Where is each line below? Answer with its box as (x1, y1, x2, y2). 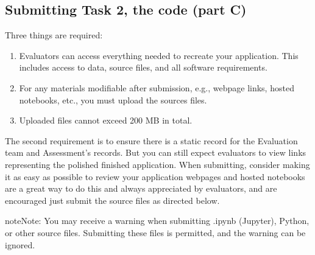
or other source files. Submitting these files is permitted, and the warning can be (5, 226, 306, 239)
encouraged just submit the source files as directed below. (5, 194, 220, 206)
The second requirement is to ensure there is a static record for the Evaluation (5, 134, 298, 147)
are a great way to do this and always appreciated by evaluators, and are (5, 182, 277, 195)
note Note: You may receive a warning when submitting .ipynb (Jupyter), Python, (5, 214, 310, 227)
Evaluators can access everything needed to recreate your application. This (19, 49, 299, 61)
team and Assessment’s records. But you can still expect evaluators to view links (5, 146, 306, 159)
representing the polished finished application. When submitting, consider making (5, 158, 310, 170)
